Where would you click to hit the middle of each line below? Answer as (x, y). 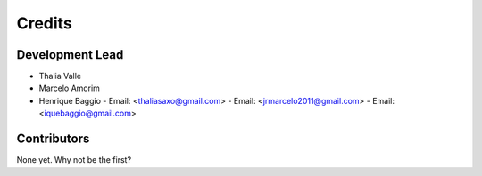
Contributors (53, 139)
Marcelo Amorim (69, 88)
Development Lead (70, 55)
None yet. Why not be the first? (74, 160)
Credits (45, 23)
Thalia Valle (60, 76)
